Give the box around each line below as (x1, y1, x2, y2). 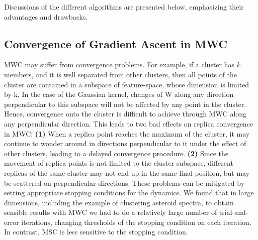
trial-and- (219, 207, 248, 217)
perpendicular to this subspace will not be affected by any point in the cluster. (4, 98, 246, 109)
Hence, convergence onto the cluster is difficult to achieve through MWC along (4, 108, 247, 119)
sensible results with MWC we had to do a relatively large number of (4, 207, 217, 217)
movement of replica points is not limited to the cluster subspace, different (4, 158, 233, 168)
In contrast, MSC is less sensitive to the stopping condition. (4, 226, 188, 237)
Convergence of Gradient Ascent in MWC (4, 36, 227, 51)
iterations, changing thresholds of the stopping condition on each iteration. (21, 216, 251, 227)
